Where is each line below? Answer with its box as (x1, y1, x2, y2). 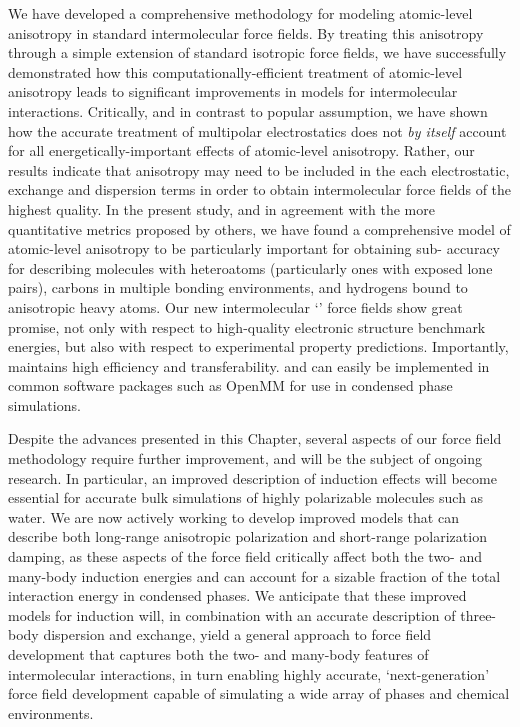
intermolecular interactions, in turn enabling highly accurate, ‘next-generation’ (8, 663, 490, 684)
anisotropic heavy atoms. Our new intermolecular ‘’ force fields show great (8, 296, 463, 317)
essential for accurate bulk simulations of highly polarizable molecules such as (8, 487, 484, 508)
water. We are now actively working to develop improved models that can (8, 506, 459, 527)
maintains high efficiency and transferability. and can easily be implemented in (8, 355, 490, 376)
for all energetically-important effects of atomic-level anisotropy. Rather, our (8, 140, 475, 161)
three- (460, 604, 497, 625)
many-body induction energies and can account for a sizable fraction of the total (8, 565, 501, 586)
